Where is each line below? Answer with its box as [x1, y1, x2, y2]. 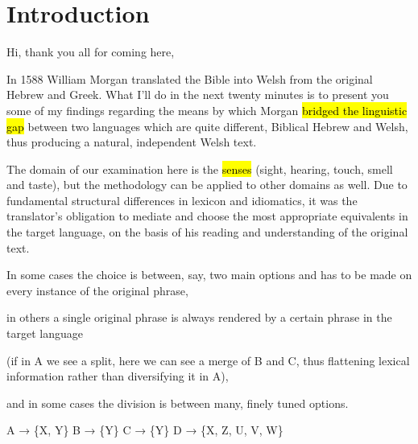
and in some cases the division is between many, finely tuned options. [6, 394, 349, 411]
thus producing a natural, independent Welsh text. [6, 134, 257, 150]
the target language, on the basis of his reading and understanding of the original [6, 224, 408, 240]
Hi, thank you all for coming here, [6, 43, 175, 60]
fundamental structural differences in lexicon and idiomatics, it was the [6, 191, 358, 208]
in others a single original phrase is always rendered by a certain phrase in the [6, 309, 392, 326]
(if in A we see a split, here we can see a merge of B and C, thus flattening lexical [6, 351, 410, 368]
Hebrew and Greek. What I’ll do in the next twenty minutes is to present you [6, 86, 389, 103]
